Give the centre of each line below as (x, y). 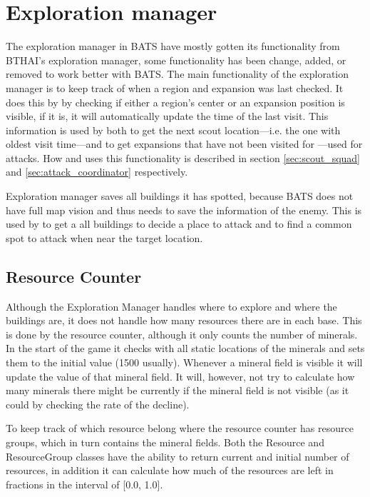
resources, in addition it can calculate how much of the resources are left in (170, 470)
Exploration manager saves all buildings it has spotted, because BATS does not (180, 196)
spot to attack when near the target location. (104, 237)
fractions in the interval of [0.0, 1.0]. (84, 484)
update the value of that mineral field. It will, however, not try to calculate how (180, 376)
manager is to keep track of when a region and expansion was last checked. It (175, 87)
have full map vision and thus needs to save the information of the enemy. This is (184, 210)
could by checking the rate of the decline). (98, 404)
